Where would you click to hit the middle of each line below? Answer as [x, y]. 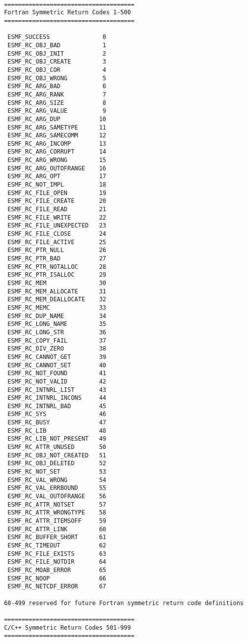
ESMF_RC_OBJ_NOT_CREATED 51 [57, 455]
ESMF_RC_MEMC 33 [57, 307]
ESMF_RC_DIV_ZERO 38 [57, 349]
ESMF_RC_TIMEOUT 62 [57, 545]
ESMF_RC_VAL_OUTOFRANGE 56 [57, 497]
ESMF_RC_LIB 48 [57, 431]
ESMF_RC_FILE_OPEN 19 [57, 193]
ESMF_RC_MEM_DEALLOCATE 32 [57, 300]
